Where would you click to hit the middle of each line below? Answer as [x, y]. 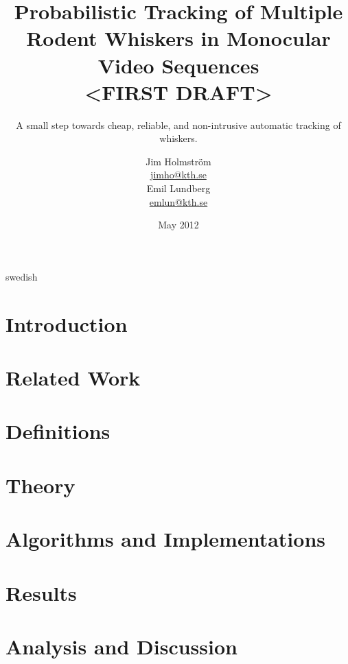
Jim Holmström [178, 161]
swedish [22, 276]
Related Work [73, 377]
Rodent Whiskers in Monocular [178, 38]
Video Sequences [178, 65]
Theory [40, 485]
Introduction [67, 323]
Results [41, 592]
